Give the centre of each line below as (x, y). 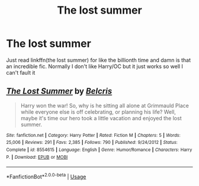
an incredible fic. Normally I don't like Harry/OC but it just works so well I (95, 66)
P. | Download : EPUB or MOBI (37, 157)
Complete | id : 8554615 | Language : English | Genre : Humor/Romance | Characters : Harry (99, 150)
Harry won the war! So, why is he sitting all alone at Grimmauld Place (105, 105)
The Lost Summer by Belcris (59, 92)
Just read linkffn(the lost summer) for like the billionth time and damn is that (99, 60)
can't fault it (21, 72)
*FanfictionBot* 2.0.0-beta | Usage (46, 177)
